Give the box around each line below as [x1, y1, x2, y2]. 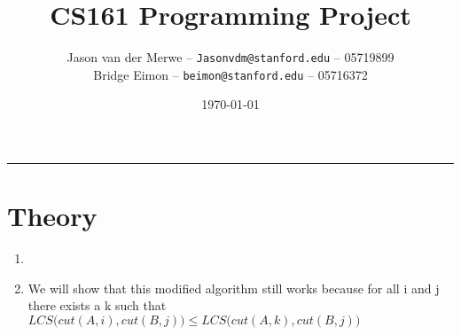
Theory [7, 198, 98, 234]
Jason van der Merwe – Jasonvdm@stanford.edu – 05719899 [66, 48, 395, 66]
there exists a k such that [27, 296, 167, 315]
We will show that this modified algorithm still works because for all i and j [27, 278, 440, 297]
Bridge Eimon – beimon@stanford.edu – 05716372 [93, 65, 368, 83]
